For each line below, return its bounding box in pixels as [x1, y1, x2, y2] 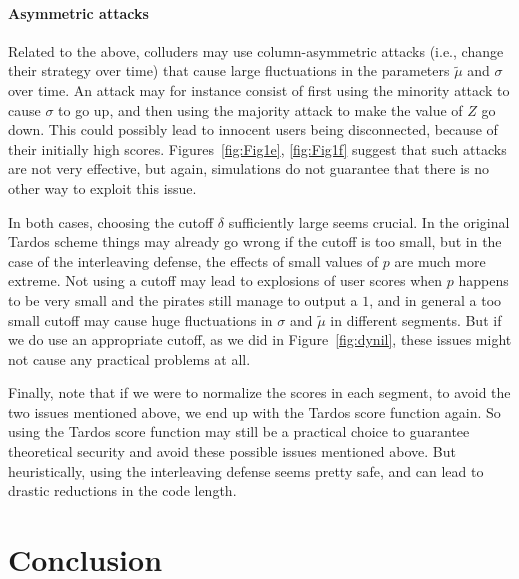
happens [458, 270, 509, 291]
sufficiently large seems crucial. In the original [228, 211, 510, 232]
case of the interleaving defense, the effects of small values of [8, 250, 379, 271]
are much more [394, 250, 486, 271]
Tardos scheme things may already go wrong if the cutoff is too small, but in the [8, 231, 502, 252]
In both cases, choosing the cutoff [8, 211, 214, 232]
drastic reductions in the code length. [8, 480, 237, 501]
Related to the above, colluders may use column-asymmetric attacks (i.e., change [8, 40, 504, 61]
